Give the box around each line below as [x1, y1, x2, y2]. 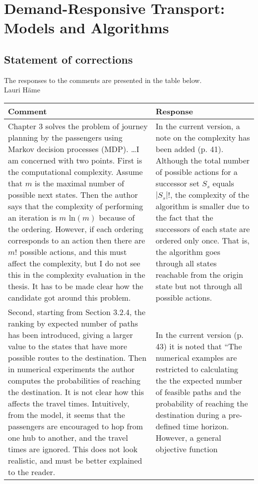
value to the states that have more [8, 340, 128, 352]
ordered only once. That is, [155, 234, 250, 246]
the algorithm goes [155, 245, 220, 257]
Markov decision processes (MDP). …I [8, 143, 139, 155]
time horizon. [183, 420, 229, 432]
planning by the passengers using [8, 131, 123, 143]
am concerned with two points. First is [8, 154, 142, 166]
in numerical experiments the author [8, 363, 135, 375]
